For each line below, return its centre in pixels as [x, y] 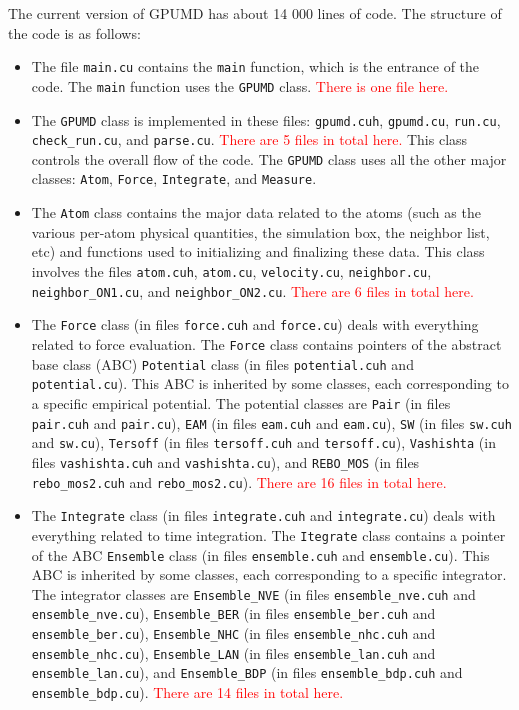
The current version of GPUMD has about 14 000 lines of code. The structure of [255, 13]
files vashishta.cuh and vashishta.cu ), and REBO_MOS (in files [225, 461]
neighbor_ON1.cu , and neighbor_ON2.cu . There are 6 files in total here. [252, 290]
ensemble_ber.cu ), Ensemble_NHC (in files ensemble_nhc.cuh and [233, 633]
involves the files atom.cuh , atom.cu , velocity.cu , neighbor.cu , [231, 270]
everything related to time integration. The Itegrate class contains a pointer [268, 534]
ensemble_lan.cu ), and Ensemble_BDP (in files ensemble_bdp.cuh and [247, 672]
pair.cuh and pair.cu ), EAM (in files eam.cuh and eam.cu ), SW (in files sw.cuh [271, 422]
